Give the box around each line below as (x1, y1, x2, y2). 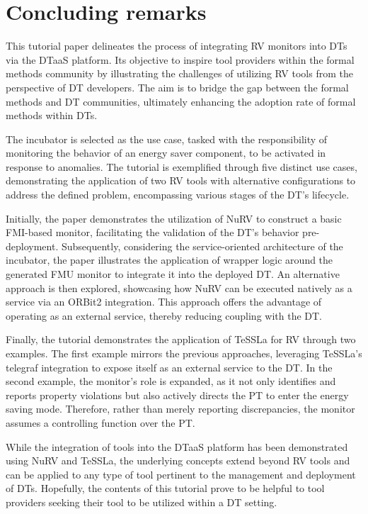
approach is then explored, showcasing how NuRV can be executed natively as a (6, 280, 352, 295)
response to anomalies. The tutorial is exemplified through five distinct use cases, (6, 159, 357, 174)
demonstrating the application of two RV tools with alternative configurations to (6, 173, 356, 188)
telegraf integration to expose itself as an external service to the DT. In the (6, 359, 333, 374)
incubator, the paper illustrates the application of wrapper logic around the (6, 252, 333, 267)
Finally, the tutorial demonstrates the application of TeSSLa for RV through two (6, 332, 356, 347)
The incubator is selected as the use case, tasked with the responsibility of (6, 131, 328, 146)
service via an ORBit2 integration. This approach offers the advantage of (6, 294, 322, 309)
